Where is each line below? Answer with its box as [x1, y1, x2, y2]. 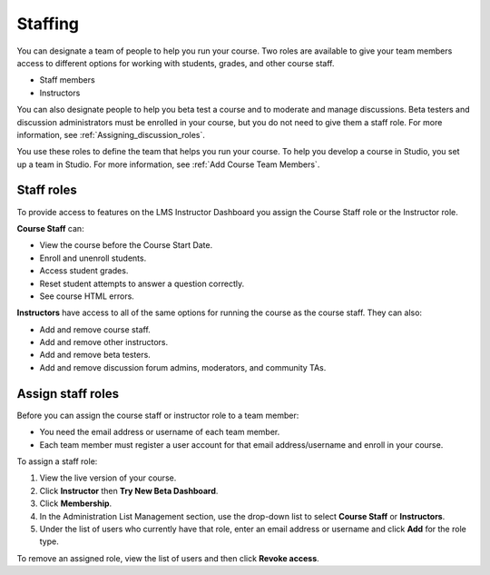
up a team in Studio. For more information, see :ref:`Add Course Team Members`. [16, 159, 320, 170]
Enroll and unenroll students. [39, 253, 147, 263]
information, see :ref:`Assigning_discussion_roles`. [16, 129, 206, 140]
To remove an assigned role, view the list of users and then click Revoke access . [16, 552, 319, 563]
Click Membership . [39, 498, 113, 509]
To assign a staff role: [16, 455, 98, 467]
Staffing [16, 14, 80, 34]
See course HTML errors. [39, 291, 135, 302]
